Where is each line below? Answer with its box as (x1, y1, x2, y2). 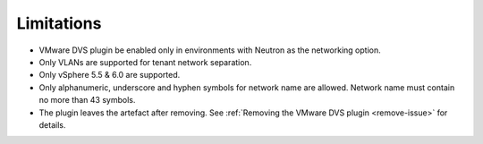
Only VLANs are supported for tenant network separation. (38, 56, 252, 67)
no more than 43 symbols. (38, 95, 136, 106)
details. (38, 119, 66, 130)
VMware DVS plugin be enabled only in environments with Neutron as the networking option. (38, 45, 382, 55)
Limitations (16, 13, 102, 33)
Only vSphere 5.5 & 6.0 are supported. (38, 70, 181, 80)
